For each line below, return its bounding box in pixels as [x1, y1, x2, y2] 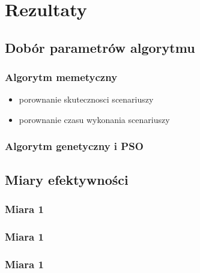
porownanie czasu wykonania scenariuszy [19, 113, 170, 125]
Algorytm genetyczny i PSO [5, 139, 144, 154]
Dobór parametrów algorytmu [5, 38, 195, 56]
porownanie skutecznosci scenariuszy [19, 93, 154, 106]
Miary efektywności [5, 170, 129, 188]
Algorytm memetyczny [5, 70, 118, 85]
